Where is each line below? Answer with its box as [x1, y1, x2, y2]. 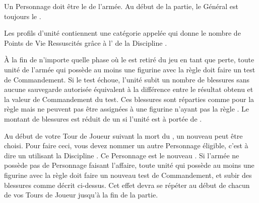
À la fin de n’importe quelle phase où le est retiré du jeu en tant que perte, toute [4, 54, 254, 65]
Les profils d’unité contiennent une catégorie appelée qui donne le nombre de [4, 28, 241, 38]
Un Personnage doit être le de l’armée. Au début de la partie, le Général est [4, 1, 238, 11]
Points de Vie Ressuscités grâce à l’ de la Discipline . [4, 37, 167, 48]
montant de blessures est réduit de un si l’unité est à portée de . [4, 113, 202, 124]
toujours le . [4, 11, 41, 21]
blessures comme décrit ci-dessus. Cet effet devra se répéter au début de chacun [4, 179, 250, 190]
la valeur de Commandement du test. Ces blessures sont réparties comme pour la [4, 93, 254, 104]
